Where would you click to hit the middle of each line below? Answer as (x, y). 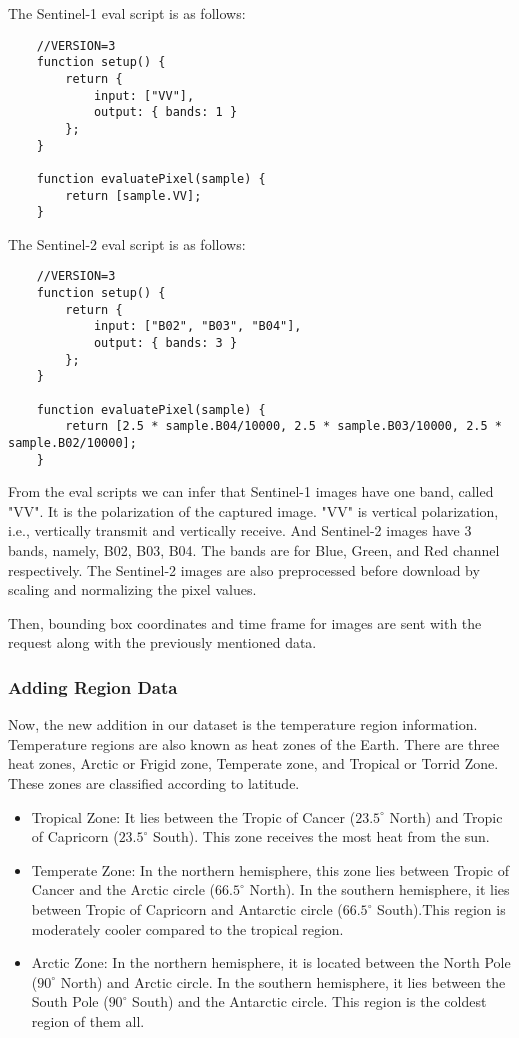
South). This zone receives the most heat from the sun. (321, 836)
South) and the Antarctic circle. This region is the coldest (309, 1001)
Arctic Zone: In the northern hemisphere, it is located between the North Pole (271, 962)
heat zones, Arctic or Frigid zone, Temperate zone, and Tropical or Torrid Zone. (253, 763)
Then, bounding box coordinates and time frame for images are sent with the (245, 622)
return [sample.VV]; (133, 195)
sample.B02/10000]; (72, 442)
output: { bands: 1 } (165, 112)
